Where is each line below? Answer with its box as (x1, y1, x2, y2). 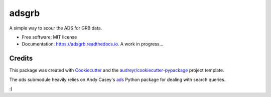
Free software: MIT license (22, 34, 77, 40)
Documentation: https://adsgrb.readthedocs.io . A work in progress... (22, 41, 164, 47)
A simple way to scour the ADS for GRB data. (9, 25, 102, 31)
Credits (9, 54, 33, 62)
